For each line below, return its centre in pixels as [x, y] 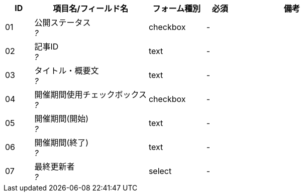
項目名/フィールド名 [91, 8]
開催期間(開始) [62, 118]
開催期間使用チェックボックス [90, 94]
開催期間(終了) [62, 142]
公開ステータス [63, 22]
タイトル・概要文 [67, 70]
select [160, 171]
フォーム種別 [177, 8]
